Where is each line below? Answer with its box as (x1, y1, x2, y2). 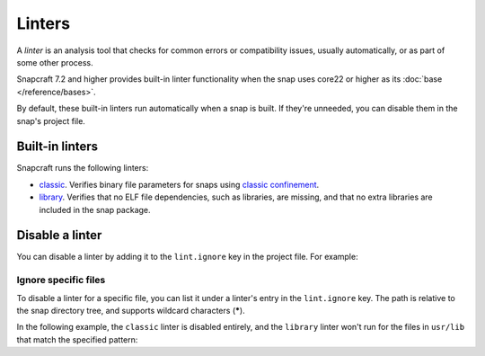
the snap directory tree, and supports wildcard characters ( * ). (16, 306, 246, 316)
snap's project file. (16, 115, 85, 126)
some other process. (16, 57, 93, 67)
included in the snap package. (39, 204, 152, 215)
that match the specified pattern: (16, 334, 138, 345)
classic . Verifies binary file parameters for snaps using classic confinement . (39, 179, 320, 190)
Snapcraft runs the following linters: (16, 163, 149, 174)
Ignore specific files (16, 274, 106, 287)
